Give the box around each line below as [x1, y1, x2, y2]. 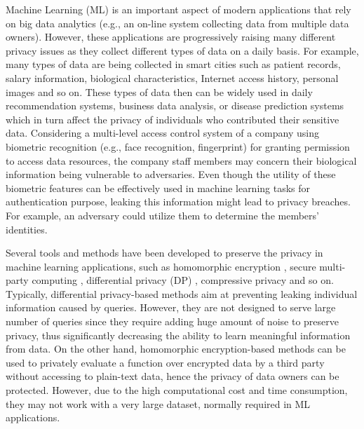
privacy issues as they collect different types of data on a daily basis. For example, [6, 43, 359, 57]
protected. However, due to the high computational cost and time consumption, [6, 383, 348, 397]
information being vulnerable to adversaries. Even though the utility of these [6, 167, 336, 182]
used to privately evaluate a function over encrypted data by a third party [6, 355, 325, 369]
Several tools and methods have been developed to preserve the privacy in [6, 245, 323, 260]
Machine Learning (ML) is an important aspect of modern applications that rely [6, 2, 351, 16]
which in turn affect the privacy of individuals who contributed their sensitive [6, 111, 339, 126]
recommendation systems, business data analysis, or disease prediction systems [6, 98, 344, 113]
